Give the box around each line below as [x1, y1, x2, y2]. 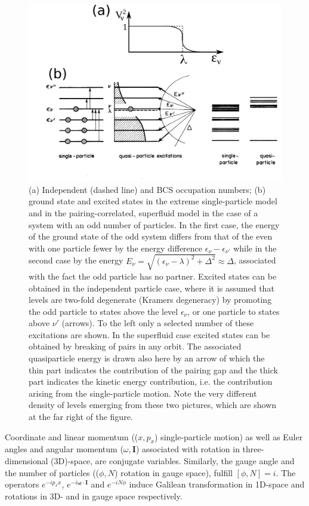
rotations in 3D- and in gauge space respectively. [5, 489, 183, 502]
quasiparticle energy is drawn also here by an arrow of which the [29, 352, 265, 364]
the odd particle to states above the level [29, 305, 178, 317]
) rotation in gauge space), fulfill [114, 466, 233, 479]
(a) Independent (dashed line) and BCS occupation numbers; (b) [29, 183, 266, 195]
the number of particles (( [5, 466, 100, 479]
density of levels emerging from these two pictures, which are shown [29, 398, 277, 411]
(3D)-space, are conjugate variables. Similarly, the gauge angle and [51, 455, 295, 467]
